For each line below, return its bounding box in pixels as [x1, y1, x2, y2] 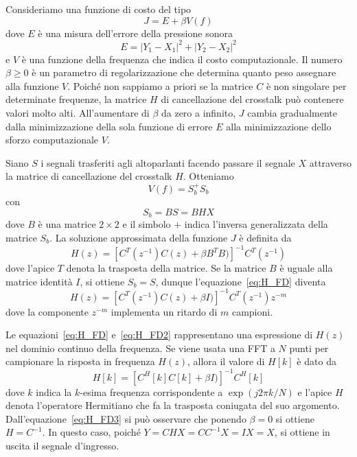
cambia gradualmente [247, 106, 337, 120]
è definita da [239, 230, 292, 244]
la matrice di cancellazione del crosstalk [5, 169, 172, 183]
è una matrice [38, 217, 96, 231]
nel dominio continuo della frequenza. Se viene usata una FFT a [5, 340, 275, 355]
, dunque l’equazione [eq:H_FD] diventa [155, 274, 326, 288]
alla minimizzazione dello [226, 119, 332, 133]
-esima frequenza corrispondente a [80, 384, 223, 399]
